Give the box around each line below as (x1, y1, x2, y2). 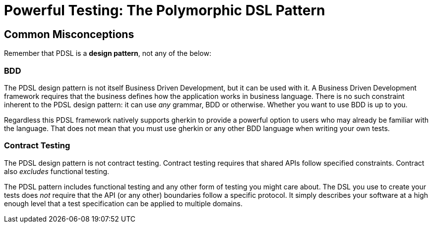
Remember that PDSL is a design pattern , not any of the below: (4, 49, 211, 58)
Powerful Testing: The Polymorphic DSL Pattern (4, 2, 325, 19)
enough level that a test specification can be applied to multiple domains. (4, 199, 243, 208)
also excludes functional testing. (4, 167, 110, 176)
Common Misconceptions (4, 28, 134, 41)
